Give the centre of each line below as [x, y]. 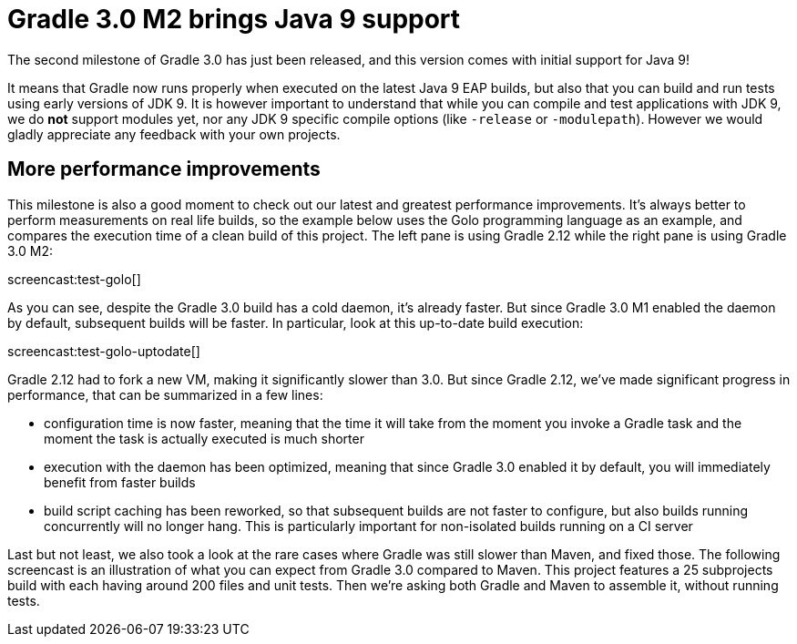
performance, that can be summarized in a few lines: [165, 394]
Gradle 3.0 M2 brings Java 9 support [234, 19]
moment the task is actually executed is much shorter [204, 438]
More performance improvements [164, 169]
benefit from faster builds [120, 482]
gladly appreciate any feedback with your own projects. [174, 134]
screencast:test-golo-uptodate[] [104, 351]
